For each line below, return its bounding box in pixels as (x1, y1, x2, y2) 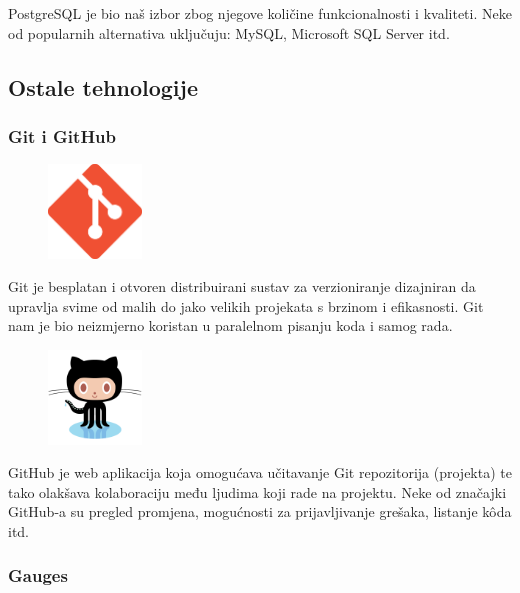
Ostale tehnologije (8, 71, 198, 102)
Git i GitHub (8, 123, 117, 148)
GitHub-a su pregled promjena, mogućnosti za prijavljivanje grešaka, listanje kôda (8, 501, 512, 522)
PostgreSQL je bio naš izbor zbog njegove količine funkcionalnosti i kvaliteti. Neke (8, 3, 512, 23)
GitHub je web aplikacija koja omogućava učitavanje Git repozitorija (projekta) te (8, 462, 512, 483)
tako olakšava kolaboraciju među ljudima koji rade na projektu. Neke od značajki (8, 481, 507, 502)
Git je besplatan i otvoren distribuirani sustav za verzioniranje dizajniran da (8, 276, 476, 297)
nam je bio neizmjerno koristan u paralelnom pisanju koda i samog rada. (8, 315, 453, 336)
